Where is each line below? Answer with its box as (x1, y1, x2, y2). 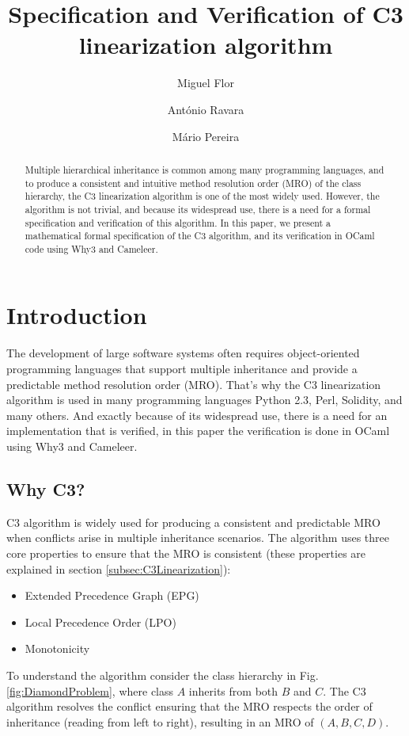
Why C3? (6, 476, 85, 501)
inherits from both (188, 682, 278, 699)
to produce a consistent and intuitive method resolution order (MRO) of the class (25, 176, 362, 189)
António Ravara (167, 101, 244, 117)
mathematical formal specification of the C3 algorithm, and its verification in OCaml (25, 229, 375, 242)
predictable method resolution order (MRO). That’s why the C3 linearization (6, 376, 381, 392)
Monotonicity (25, 640, 90, 657)
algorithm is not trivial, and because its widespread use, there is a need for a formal (25, 202, 371, 215)
